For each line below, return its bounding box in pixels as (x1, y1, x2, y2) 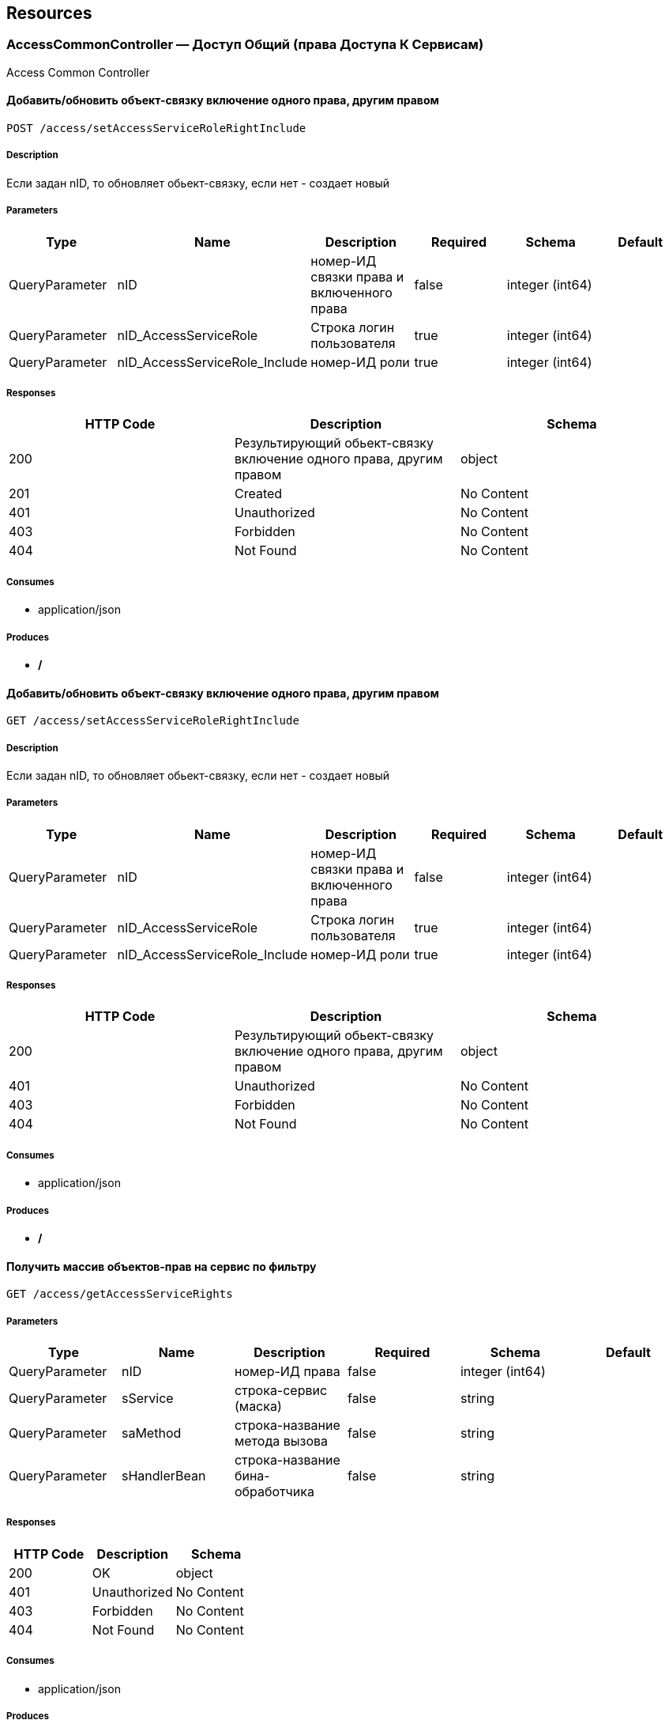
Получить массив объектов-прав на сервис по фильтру (6, 1259, 317, 1273)
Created (234, 486, 283, 502)
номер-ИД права (234, 1363, 340, 1380)
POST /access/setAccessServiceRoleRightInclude (6, 122, 306, 135)
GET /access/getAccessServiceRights (6, 1287, 233, 1301)
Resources (6, 3, 92, 23)
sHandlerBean (121, 1468, 206, 1484)
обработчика (234, 1484, 314, 1500)
